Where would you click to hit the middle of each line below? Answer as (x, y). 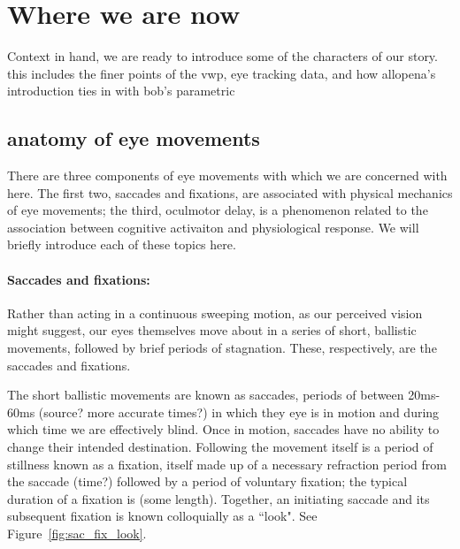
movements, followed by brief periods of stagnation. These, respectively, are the (222, 348)
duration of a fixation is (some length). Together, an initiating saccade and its (218, 498)
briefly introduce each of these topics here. (122, 244)
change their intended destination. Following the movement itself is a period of (220, 447)
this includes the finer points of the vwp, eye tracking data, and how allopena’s (222, 73)
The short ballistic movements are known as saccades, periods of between (206, 395)
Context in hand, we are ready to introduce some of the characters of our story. (222, 56)
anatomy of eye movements (134, 138)
